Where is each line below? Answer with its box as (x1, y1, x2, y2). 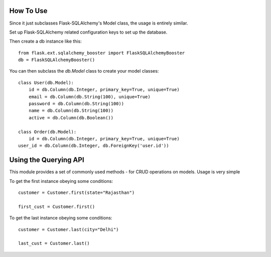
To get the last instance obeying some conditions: (9, 215, 112, 221)
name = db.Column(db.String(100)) (28, 108, 114, 114)
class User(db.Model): (18, 80, 74, 85)
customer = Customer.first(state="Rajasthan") (18, 190, 135, 195)
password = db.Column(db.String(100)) (28, 101, 124, 107)
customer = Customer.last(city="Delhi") (18, 226, 119, 232)
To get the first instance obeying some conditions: (9, 178, 113, 184)
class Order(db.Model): (18, 129, 77, 135)
